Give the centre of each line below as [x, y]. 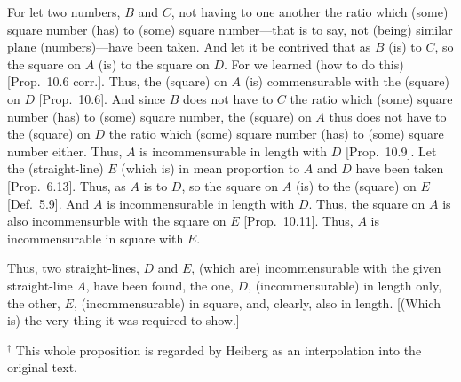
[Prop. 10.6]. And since [102, 98]
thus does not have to [388, 116]
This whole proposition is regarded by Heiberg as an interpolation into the [219, 350]
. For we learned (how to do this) [314, 64]
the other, [34, 302]
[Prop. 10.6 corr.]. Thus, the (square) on [117, 81]
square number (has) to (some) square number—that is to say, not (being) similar [230, 29]
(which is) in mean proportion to [211, 168]
